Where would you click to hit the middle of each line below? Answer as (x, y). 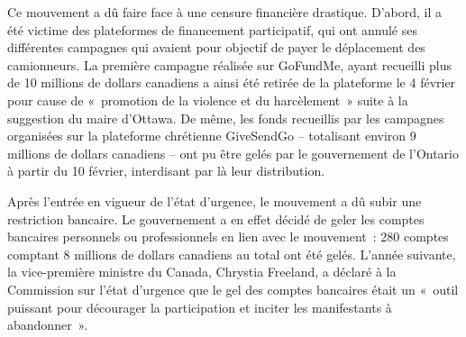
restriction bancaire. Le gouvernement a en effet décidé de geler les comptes (216, 219)
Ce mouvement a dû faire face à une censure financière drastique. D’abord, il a (224, 12)
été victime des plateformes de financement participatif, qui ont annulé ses (212, 29)
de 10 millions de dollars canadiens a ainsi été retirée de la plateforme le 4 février (232, 82)
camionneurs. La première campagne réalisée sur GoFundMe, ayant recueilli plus (229, 64)
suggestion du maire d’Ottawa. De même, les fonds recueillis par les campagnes (226, 118)
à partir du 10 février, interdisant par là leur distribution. (166, 171)
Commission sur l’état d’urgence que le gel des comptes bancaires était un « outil (233, 289)
